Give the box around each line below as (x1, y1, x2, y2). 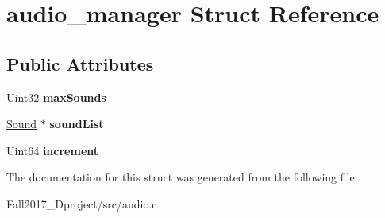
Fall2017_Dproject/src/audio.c (6, 195, 157, 212)
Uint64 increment (6, 142, 99, 158)
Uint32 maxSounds (6, 88, 106, 105)
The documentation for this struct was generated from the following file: (6, 169, 358, 185)
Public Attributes (6, 51, 154, 76)
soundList (49, 115, 104, 132)
